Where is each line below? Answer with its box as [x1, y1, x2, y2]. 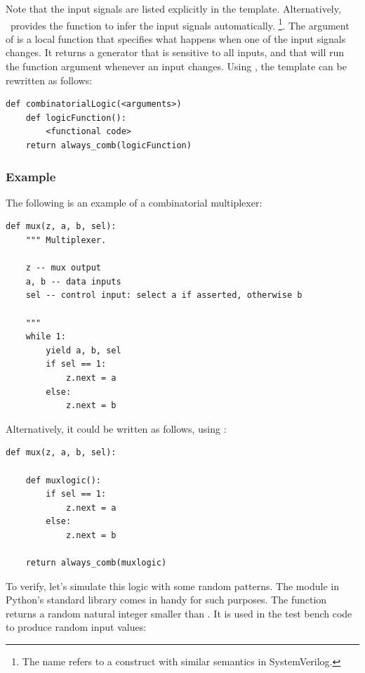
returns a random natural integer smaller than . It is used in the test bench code [6, 606, 352, 620]
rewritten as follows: [6, 72, 93, 87]
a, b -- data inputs [25, 276, 121, 287]
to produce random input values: [6, 620, 147, 634]
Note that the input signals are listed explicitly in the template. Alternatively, [6, 1, 341, 15]
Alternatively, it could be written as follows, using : [6, 421, 227, 436]
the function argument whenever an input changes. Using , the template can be [6, 59, 347, 74]
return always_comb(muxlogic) [25, 558, 167, 568]
